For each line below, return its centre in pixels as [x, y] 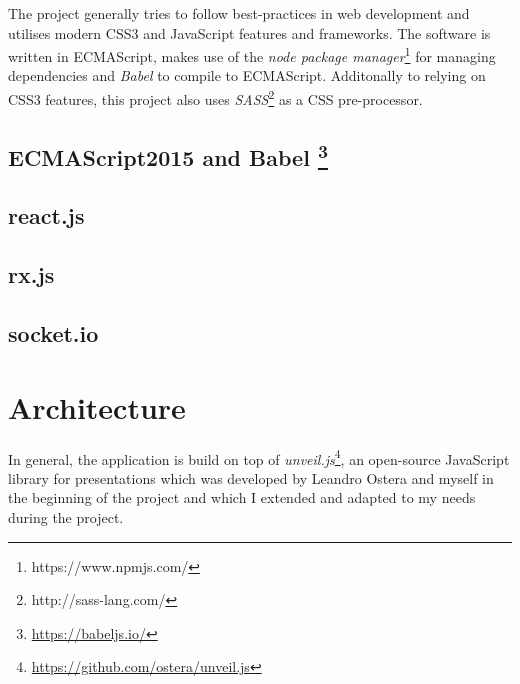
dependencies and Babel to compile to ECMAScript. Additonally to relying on [247, 75]
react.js [46, 215]
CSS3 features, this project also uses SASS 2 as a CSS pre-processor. [215, 97]
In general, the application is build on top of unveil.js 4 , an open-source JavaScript [259, 457]
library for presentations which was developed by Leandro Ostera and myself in [251, 477]
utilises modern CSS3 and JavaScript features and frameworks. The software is [249, 32]
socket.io [53, 333]
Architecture [97, 406]
